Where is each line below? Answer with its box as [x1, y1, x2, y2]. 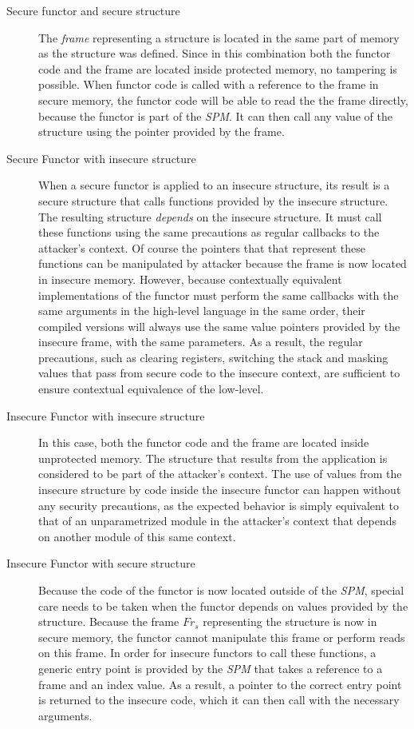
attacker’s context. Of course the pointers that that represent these [38, 239, 366, 256]
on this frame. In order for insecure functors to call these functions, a [38, 644, 377, 661]
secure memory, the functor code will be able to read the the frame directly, [38, 91, 408, 108]
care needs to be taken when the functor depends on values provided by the [38, 597, 408, 614]
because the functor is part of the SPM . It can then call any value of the [38, 107, 392, 124]
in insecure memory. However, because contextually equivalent [38, 270, 342, 287]
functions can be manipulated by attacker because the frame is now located [38, 255, 407, 272]
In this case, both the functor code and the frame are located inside [38, 434, 369, 451]
